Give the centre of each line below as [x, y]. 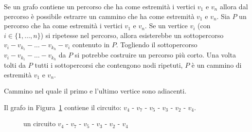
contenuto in [91, 45]
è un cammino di [216, 65]
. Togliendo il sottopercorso [157, 45]
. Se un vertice [166, 26]
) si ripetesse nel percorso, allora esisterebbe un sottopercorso [132, 35]
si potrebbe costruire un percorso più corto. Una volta [155, 55]
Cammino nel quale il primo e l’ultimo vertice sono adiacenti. [95, 91]
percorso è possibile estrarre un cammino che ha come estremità [99, 16]
